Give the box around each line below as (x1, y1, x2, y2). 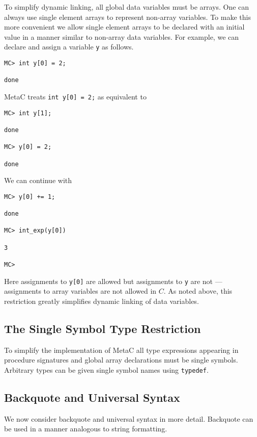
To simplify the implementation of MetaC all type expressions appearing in (4, 344, 239, 355)
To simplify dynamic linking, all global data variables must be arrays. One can (4, 2, 249, 12)
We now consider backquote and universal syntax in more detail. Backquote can (4, 413, 253, 424)
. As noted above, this (163, 286, 233, 296)
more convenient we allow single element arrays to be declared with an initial (4, 21, 245, 32)
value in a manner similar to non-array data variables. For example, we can (4, 31, 239, 42)
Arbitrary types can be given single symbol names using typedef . (4, 364, 209, 375)
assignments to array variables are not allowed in (4, 286, 157, 296)
